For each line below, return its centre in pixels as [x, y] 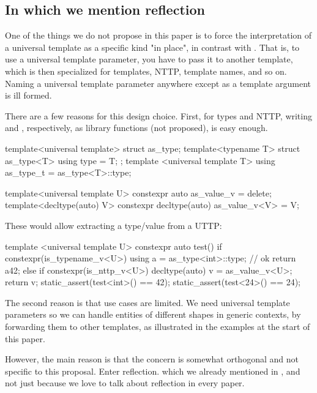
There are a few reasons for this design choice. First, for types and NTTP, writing [158, 115]
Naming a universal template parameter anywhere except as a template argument [158, 83]
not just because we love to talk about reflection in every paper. [125, 383]
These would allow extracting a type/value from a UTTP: [114, 225]
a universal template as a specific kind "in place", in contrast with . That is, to [152, 47]
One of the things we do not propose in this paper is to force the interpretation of [158, 35]
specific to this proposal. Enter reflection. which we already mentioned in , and [153, 371]
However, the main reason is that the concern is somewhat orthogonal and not [152, 359]
